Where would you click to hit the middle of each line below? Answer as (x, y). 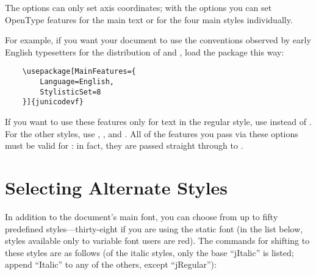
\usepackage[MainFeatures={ (79, 72)
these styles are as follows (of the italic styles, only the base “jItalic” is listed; (149, 252)
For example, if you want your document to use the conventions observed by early (158, 40)
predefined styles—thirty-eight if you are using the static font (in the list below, (154, 228)
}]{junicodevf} (53, 102)
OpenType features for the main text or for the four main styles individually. (149, 19)
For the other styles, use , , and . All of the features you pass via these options (152, 133)
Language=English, (77, 82)
